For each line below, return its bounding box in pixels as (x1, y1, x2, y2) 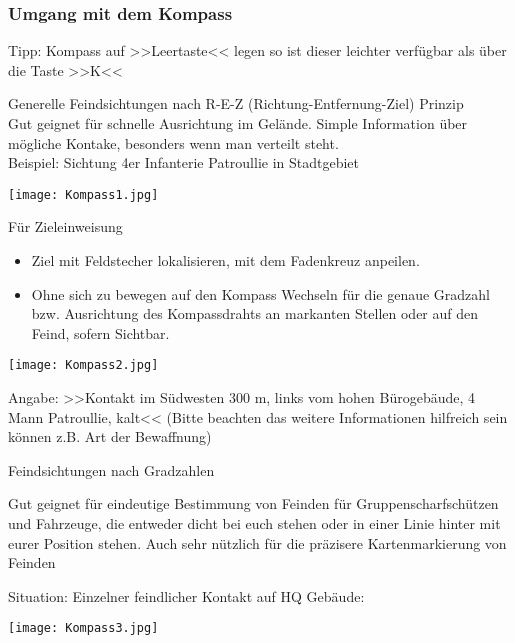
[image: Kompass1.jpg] (8, 187, 159, 202)
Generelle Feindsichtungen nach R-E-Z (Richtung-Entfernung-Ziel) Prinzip (8, 93, 464, 114)
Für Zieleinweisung (8, 216, 123, 237)
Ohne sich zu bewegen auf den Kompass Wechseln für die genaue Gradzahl (31, 283, 490, 304)
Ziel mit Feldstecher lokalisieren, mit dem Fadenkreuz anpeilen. (31, 250, 420, 271)
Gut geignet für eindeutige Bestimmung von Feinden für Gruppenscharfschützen (8, 493, 499, 514)
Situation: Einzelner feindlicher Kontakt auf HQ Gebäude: (8, 585, 365, 606)
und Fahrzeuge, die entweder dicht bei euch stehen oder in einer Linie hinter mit (8, 513, 501, 534)
